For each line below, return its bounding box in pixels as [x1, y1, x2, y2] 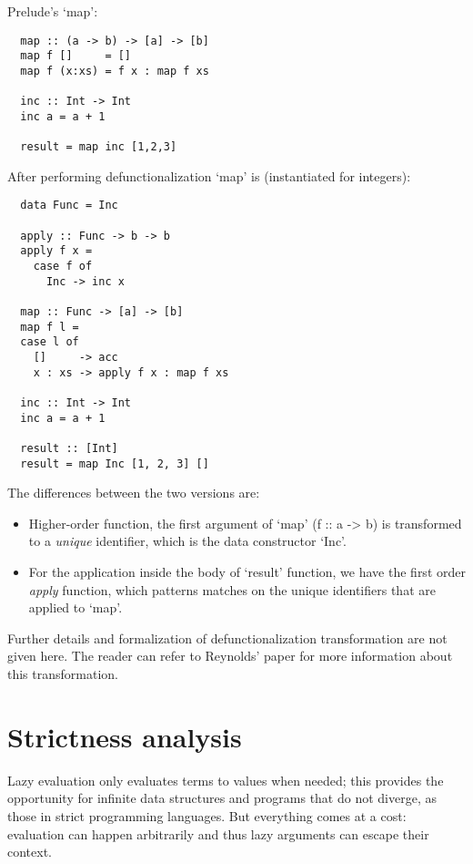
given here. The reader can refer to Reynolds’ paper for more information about [7, 646, 453, 665]
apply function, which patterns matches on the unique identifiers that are [28, 580, 436, 599]
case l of [20, 335, 79, 349]
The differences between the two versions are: [7, 483, 260, 502]
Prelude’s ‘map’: [7, 2, 98, 20]
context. [7, 842, 52, 861]
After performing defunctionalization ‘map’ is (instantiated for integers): [7, 166, 411, 185]
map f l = [20, 320, 79, 334]
